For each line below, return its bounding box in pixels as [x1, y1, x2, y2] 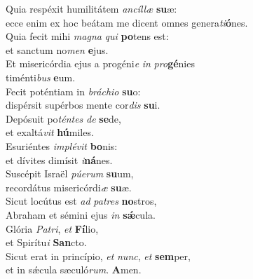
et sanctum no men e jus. [6, 42, 109, 57]
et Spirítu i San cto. [6, 235, 87, 250]
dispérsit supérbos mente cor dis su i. [6, 97, 160, 112]
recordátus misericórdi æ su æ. [6, 179, 132, 194]
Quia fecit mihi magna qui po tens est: [6, 29, 169, 43]
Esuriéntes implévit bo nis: [6, 138, 118, 153]
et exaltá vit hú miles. [6, 125, 94, 139]
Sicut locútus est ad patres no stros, [6, 193, 157, 208]
